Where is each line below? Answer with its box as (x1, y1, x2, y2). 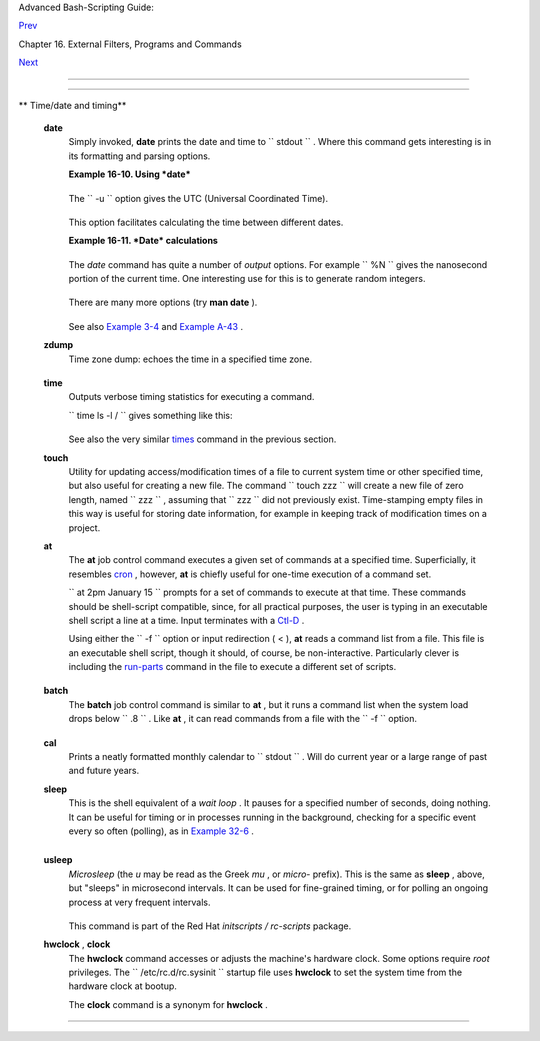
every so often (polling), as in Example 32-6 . (68, 825, 255, 837)
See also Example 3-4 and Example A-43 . (68, 320, 244, 332)
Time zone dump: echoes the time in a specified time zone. (68, 353, 313, 365)
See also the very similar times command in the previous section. (68, 433, 337, 445)
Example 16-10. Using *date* (68, 168, 191, 180)
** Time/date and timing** (18, 99, 127, 111)
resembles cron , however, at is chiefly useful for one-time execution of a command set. (68, 568, 432, 580)
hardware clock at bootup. (68, 980, 177, 992)
